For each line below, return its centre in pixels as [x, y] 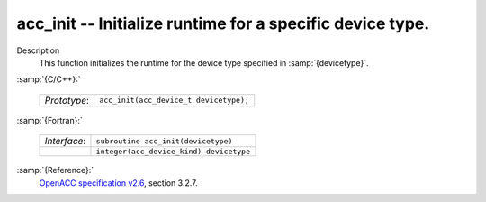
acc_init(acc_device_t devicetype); [174, 101]
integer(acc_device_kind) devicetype [173, 152]
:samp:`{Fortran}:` [49, 120]
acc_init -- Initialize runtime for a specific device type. [223, 23]
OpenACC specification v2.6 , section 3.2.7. [118, 183]
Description [38, 50]
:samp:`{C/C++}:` [49, 79]
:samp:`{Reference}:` [55, 170]
